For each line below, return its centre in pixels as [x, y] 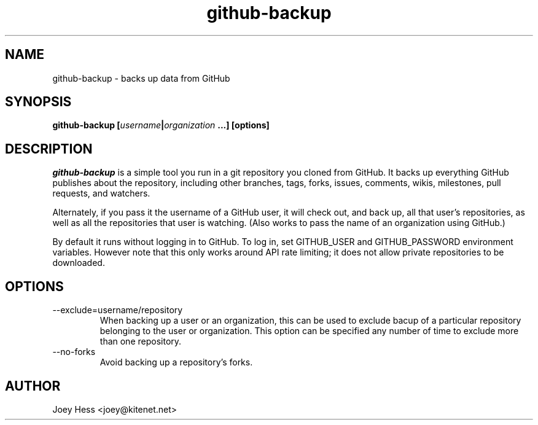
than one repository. [141, 341]
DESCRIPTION [49, 149]
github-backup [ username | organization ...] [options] [161, 125]
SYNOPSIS [38, 102]
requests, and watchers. [101, 193]
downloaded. [79, 263]
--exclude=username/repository [118, 310]
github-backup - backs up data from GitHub [141, 78]
